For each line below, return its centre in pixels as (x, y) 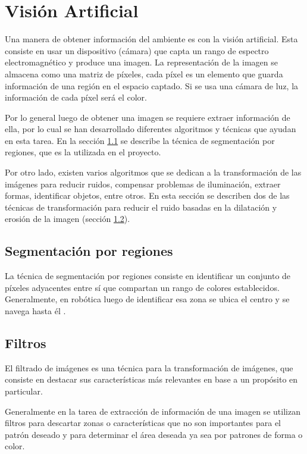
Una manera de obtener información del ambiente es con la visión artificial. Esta (151, 39)
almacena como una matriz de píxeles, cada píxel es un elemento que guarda (144, 73)
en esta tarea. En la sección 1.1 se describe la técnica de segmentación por (140, 140)
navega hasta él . (35, 311)
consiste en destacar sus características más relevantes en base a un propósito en (151, 379)
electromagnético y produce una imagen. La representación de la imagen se (141, 62)
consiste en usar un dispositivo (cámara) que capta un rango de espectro (137, 50)
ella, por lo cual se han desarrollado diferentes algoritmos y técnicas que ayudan (151, 129)
